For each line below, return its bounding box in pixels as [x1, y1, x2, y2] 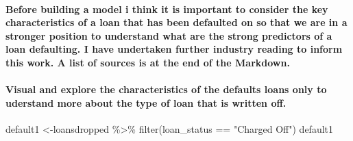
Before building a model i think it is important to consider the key [5, 1, 328, 16]
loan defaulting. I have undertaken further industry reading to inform [5, 42, 343, 56]
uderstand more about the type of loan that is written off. [5, 95, 287, 110]
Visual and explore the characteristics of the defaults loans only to [5, 82, 327, 97]
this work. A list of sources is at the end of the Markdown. [5, 55, 290, 69]
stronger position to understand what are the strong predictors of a [5, 28, 332, 42]
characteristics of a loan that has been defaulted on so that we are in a [5, 15, 348, 29]
